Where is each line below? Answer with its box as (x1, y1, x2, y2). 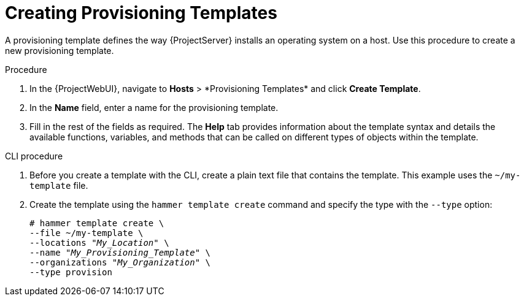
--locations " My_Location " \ (29, 237, 169, 248)
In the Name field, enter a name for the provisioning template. (29, 102, 279, 113)
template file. (29, 180, 88, 191)
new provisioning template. (5, 45, 114, 56)
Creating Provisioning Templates (5, 2, 277, 23)
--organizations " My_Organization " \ (29, 257, 211, 267)
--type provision (29, 267, 112, 277)
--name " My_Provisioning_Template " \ (29, 247, 211, 257)
